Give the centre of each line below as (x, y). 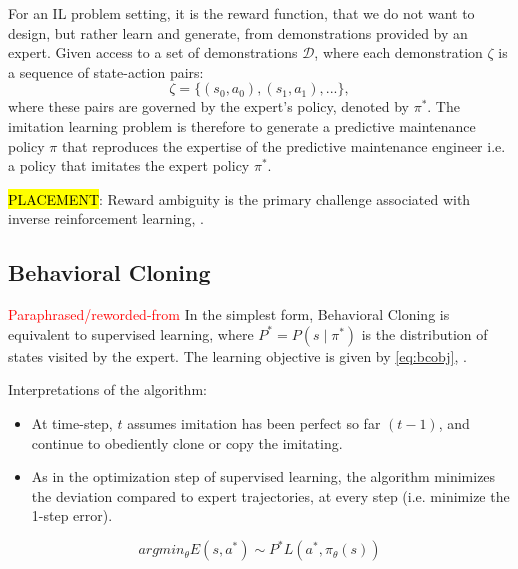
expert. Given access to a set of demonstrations (153, 52)
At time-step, (72, 422)
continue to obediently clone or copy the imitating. (187, 442)
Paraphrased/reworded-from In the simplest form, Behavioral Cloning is (229, 314)
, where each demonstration (398, 52)
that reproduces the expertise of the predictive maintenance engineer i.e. (283, 145)
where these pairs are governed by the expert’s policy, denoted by (208, 106)
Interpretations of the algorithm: (107, 389)
